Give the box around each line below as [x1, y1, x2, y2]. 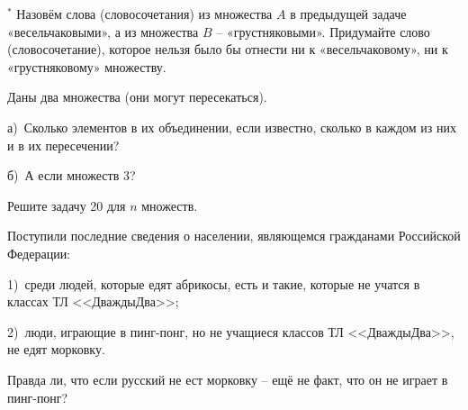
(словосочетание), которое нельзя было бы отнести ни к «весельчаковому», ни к [7, 40, 448, 59]
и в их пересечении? [7, 135, 120, 154]
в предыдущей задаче [290, 5, 407, 23]
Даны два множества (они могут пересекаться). [7, 87, 267, 106]
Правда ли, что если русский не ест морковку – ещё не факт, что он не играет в [7, 369, 448, 388]
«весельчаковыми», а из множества [7, 22, 199, 41]
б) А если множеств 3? [7, 166, 136, 185]
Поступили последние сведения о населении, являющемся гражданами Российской [7, 226, 461, 245]
